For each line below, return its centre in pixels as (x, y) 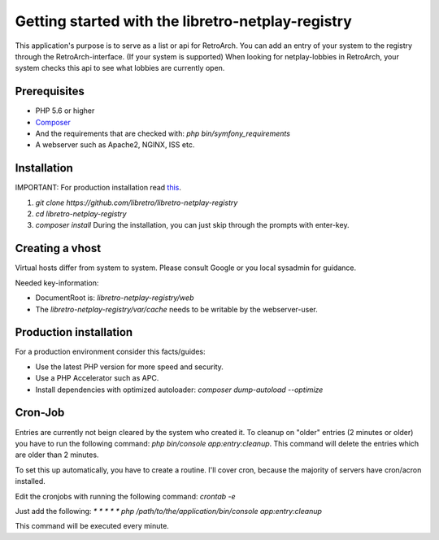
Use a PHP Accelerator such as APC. (97, 378)
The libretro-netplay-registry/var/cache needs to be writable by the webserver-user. (177, 309)
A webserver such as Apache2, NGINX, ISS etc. (115, 145)
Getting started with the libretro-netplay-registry (184, 21)
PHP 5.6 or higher (65, 111)
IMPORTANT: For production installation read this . (98, 188)
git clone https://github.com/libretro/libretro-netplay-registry (137, 202)
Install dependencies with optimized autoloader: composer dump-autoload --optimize (179, 390)
